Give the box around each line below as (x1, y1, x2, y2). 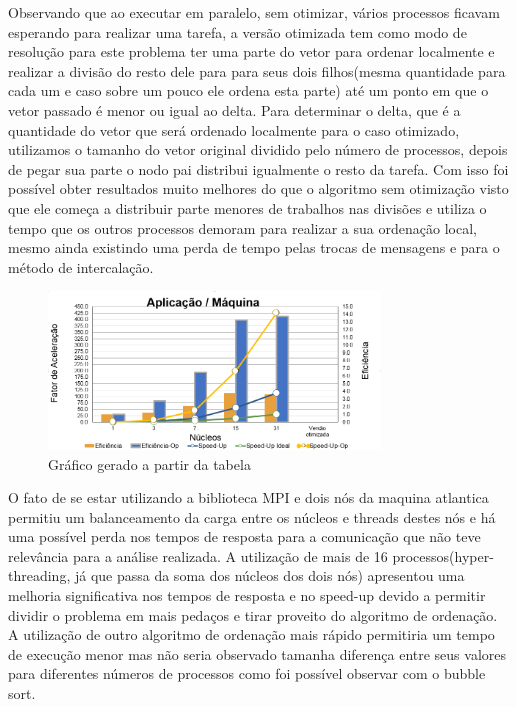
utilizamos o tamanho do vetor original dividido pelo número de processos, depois (8, 139, 508, 160)
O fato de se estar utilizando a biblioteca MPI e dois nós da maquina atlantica (8, 487, 489, 508)
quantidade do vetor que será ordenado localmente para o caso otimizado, (8, 119, 460, 140)
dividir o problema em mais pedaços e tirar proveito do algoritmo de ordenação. (8, 604, 498, 625)
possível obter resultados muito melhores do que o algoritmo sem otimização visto (8, 178, 509, 199)
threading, (8, 565, 71, 586)
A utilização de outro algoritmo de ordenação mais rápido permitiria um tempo (8, 624, 495, 645)
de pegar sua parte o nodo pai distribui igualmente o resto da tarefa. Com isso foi (8, 158, 509, 179)
